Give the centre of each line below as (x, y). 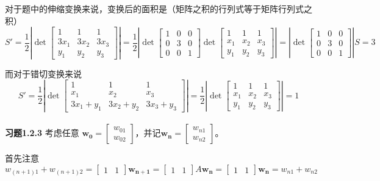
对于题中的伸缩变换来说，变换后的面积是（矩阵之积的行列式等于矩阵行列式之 (159, 9)
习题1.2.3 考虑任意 (42, 133)
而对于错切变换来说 (43, 73)
